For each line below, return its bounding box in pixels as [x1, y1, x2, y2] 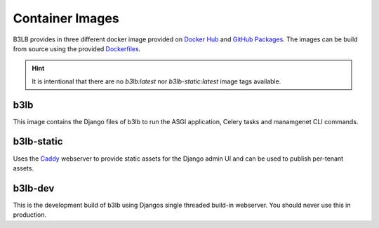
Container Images [13, 11, 119, 26]
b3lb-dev [13, 182, 55, 194]
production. [13, 210, 47, 219]
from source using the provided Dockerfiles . [13, 44, 141, 53]
